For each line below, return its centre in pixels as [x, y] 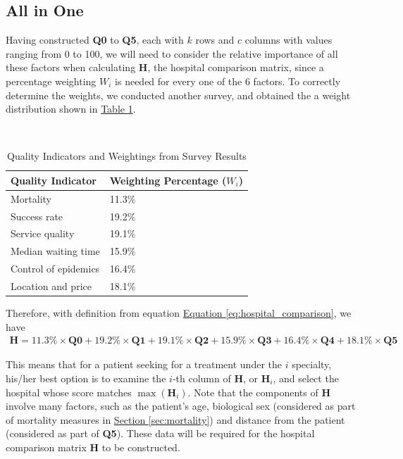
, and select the [306, 378]
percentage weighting [51, 81]
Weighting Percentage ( [168, 180]
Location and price [51, 286]
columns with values [289, 40]
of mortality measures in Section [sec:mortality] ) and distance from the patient [175, 419]
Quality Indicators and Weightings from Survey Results [127, 156]
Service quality [43, 233]
